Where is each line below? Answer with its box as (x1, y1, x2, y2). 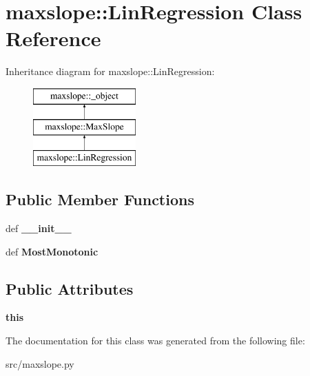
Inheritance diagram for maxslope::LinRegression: (6, 64, 215, 79)
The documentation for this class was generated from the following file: (6, 333, 305, 348)
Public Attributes (6, 278, 134, 299)
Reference (6, 24, 101, 52)
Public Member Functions (6, 189, 194, 210)
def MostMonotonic (6, 244, 99, 258)
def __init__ (6, 221, 72, 236)
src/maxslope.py (6, 356, 74, 370)
